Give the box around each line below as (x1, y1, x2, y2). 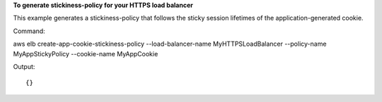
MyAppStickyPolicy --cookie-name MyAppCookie (13, 49, 158, 58)
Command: (13, 27, 45, 35)
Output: (13, 62, 35, 70)
